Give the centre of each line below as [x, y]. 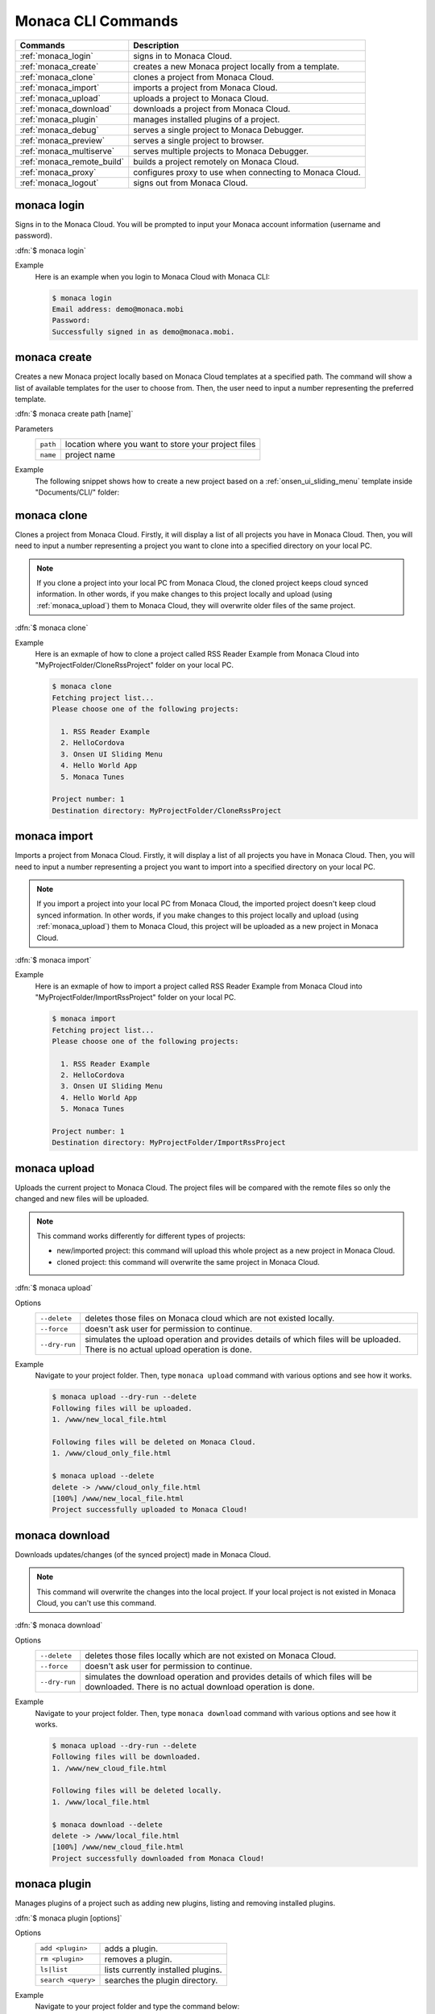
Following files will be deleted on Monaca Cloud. [154, 1442]
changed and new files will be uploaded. [82, 1199]
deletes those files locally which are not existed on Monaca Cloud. [211, 1656]
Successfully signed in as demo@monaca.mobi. [143, 332]
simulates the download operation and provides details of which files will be [228, 1677]
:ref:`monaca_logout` [60, 183]
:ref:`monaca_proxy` [58, 172]
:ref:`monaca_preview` [62, 140]
